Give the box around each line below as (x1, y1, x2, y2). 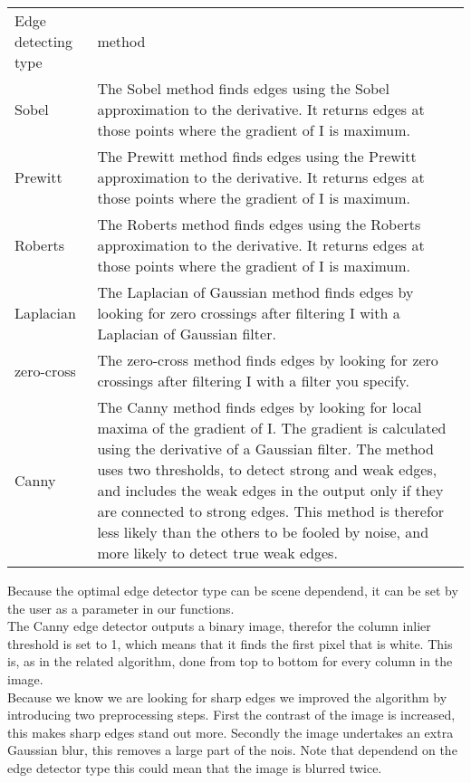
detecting (14, 31, 73, 52)
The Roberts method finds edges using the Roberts (97, 214, 421, 234)
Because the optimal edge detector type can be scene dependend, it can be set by (7, 581, 458, 599)
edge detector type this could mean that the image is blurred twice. (7, 758, 382, 777)
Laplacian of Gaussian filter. (97, 323, 276, 344)
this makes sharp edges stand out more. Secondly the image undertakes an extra (7, 722, 454, 741)
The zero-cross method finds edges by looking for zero (97, 349, 438, 370)
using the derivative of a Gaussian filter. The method (97, 438, 434, 459)
